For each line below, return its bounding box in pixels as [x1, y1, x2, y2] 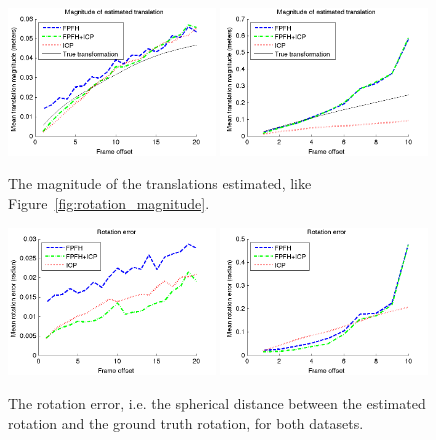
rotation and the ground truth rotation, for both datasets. [8, 412, 364, 433]
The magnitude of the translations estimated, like [8, 173, 312, 194]
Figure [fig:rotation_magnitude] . [8, 193, 210, 213]
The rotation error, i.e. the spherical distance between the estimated [8, 393, 426, 413]
